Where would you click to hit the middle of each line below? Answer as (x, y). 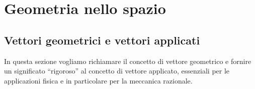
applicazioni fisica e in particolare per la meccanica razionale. (98, 80)
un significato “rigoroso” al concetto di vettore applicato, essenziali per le (117, 71)
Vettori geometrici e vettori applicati (102, 40)
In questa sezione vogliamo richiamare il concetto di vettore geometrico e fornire (128, 61)
